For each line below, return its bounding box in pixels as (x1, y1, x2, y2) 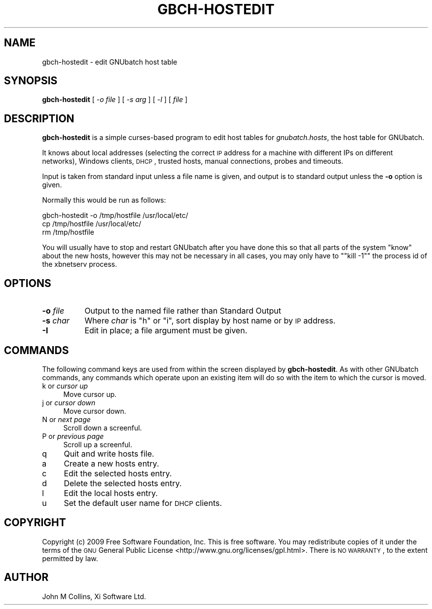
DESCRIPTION (4, 112, 74, 125)
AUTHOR (4, 571, 49, 584)
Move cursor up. (63, 390, 117, 398)
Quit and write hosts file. (64, 448, 154, 459)
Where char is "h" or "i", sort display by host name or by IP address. (84, 316, 336, 326)
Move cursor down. (63, 406, 126, 415)
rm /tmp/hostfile (42, 228, 95, 237)
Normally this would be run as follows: (42, 196, 166, 205)
